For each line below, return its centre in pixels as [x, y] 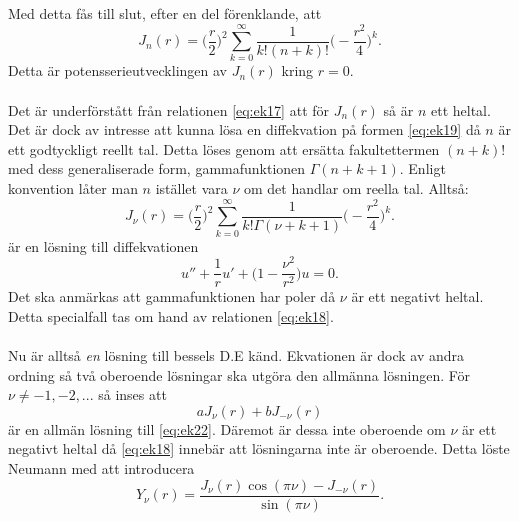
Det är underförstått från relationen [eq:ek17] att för [169, 109]
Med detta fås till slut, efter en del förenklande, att [165, 13]
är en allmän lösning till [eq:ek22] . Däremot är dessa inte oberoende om [227, 428]
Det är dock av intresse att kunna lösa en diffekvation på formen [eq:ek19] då [244, 129]
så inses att [132, 394]
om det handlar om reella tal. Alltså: [356, 188]
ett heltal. [461, 109]
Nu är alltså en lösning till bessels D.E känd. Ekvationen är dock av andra [236, 355]
